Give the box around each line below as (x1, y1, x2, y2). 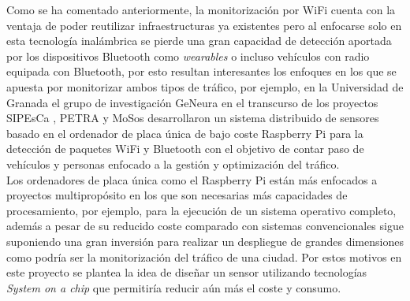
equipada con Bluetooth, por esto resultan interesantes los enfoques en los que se (6, 63, 397, 80)
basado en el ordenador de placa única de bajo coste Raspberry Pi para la (6, 124, 363, 141)
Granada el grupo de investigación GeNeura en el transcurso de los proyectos (6, 94, 378, 110)
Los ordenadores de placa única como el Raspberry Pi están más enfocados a (6, 171, 378, 188)
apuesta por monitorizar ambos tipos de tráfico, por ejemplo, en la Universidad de (6, 78, 404, 95)
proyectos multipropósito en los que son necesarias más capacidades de (6, 187, 348, 203)
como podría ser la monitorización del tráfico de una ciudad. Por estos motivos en (6, 248, 402, 265)
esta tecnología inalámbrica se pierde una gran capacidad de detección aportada (6, 32, 392, 49)
